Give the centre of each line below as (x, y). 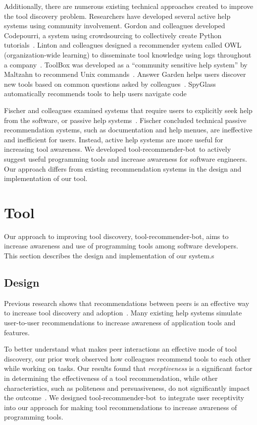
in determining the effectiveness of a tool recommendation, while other (111, 378)
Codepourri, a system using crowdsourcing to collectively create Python (113, 35)
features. (17, 332)
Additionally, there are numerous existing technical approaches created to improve (129, 6)
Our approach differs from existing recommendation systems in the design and (123, 168)
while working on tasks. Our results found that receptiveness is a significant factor (128, 368)
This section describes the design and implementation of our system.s (109, 255)
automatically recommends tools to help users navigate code (95, 93)
